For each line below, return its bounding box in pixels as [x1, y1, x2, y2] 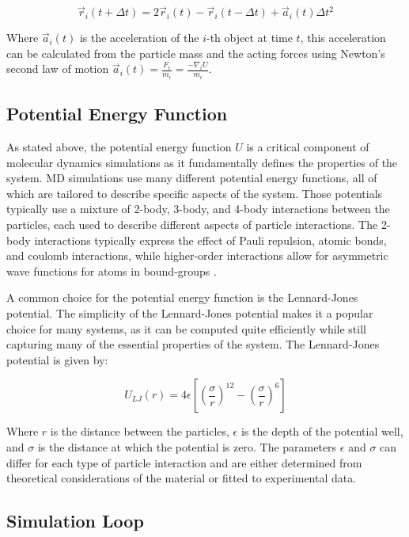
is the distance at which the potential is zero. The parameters [37, 438, 337, 455]
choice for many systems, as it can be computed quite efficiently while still [6, 320, 366, 337]
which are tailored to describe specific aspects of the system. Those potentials [6, 185, 383, 201]
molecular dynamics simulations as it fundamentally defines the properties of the [6, 154, 398, 170]
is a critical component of [246, 139, 369, 155]
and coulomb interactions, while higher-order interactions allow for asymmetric [6, 247, 388, 264]
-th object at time [206, 29, 293, 46]
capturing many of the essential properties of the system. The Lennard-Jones [6, 336, 380, 352]
